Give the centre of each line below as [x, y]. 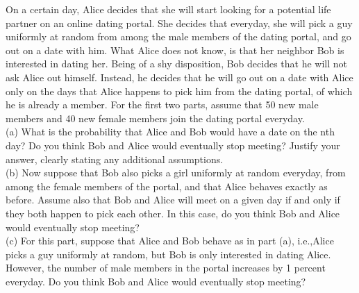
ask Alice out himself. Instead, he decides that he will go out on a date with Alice [179, 77]
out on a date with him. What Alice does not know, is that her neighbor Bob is [175, 50]
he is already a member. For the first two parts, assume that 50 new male [162, 104]
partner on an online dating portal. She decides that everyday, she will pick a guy [179, 23]
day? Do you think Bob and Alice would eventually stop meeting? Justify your [173, 145]
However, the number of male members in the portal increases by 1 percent [166, 268]
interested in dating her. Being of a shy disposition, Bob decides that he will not [177, 64]
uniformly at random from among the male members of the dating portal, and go [178, 36]
